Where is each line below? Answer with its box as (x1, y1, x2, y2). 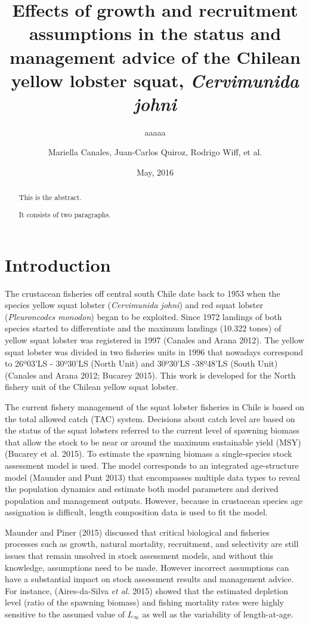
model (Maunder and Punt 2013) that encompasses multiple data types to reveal (5, 471, 300, 483)
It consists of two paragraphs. (18, 210, 111, 219)
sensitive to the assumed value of (5, 608, 125, 620)
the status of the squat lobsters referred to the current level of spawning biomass (5, 424, 299, 437)
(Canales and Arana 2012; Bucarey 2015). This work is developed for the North (5, 368, 296, 381)
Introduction (5, 252, 111, 276)
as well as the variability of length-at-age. (142, 608, 293, 620)
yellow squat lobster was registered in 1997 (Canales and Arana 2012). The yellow (5, 333, 304, 346)
